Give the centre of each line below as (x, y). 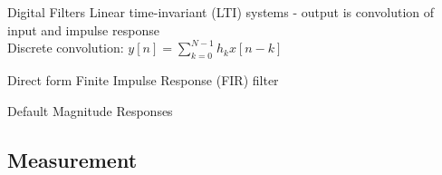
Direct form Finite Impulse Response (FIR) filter (143, 79)
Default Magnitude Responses (90, 110)
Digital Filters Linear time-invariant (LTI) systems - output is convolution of (221, 12)
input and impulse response (83, 29)
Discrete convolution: (66, 48)
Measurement (72, 159)
